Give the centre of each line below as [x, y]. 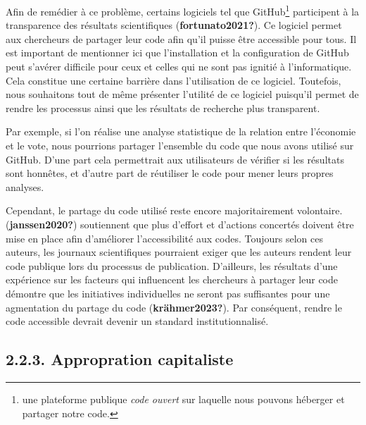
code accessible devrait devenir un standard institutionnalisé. [137, 321]
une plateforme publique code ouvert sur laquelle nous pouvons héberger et [183, 399]
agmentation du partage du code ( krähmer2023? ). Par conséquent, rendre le [174, 307]
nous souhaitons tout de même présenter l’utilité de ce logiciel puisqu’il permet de [182, 94]
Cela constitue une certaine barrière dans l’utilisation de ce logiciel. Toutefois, [173, 80]
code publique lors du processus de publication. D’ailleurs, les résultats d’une [172, 265]
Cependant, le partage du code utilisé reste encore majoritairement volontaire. [174, 210]
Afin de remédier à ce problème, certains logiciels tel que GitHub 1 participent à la [183, 10]
